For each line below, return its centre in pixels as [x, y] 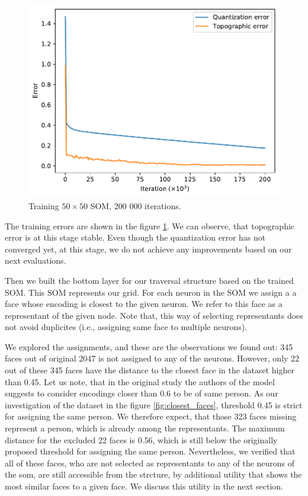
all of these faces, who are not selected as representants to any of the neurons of [150, 463]
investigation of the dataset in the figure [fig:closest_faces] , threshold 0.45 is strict [154, 404]
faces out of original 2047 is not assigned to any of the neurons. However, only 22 [152, 358]
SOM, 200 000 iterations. [136, 205]
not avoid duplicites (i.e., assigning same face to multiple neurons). [126, 327]
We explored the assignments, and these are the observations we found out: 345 [149, 346]
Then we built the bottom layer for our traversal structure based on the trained [149, 280]
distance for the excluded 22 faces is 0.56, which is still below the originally [141, 439]
